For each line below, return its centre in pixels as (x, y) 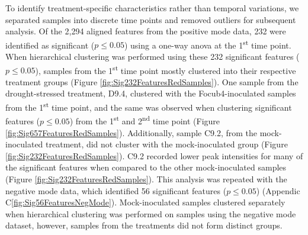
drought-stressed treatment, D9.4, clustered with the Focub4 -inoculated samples (151, 93)
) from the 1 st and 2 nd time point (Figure (145, 120)
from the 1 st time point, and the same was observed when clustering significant (149, 106)
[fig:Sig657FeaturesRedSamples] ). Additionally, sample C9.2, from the (131, 132)
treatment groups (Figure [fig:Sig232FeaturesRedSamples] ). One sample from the (152, 81)
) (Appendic (278, 190)
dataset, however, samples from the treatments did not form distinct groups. (144, 225)
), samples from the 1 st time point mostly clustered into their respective (166, 69)
